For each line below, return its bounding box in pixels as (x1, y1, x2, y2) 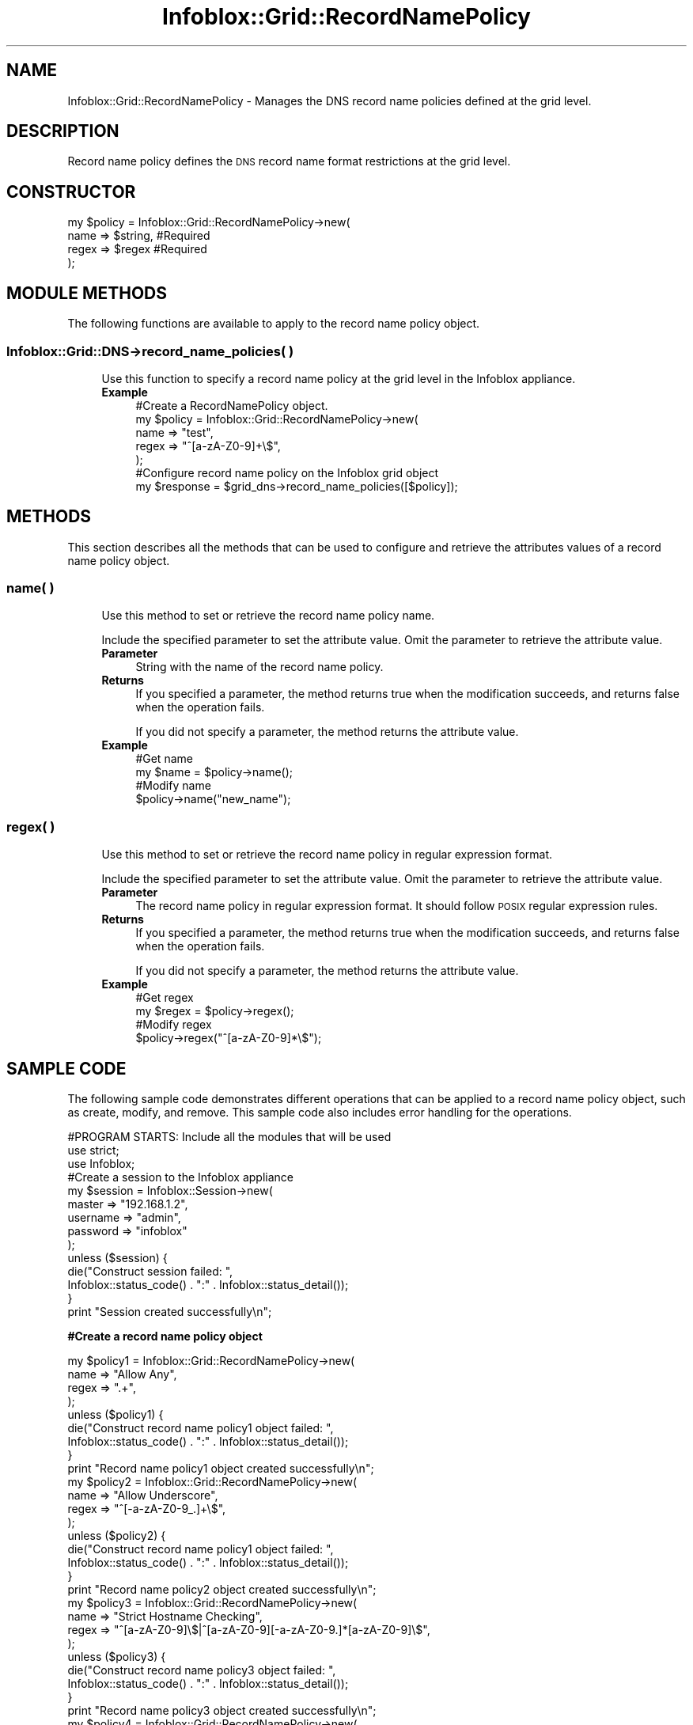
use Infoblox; (67, 1157, 135, 1171)
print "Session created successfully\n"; (67, 1305, 272, 1319)
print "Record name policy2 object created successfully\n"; (67, 1583, 377, 1597)
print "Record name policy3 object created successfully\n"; (67, 1704, 377, 1718)
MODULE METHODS (6, 282, 168, 303)
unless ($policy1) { (67, 1408, 164, 1422)
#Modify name (135, 779, 211, 793)
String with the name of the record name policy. (135, 660, 384, 674)
